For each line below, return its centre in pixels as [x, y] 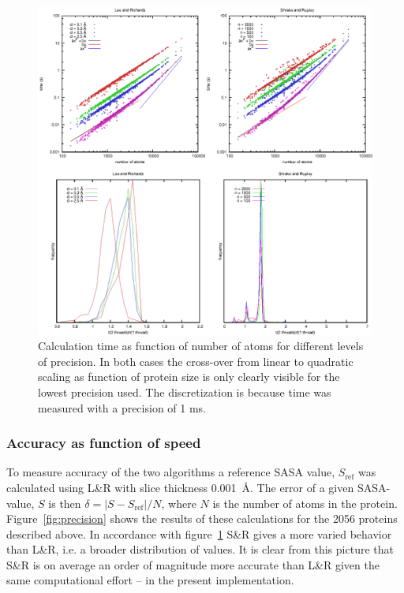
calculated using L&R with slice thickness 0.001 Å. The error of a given [180, 487]
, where [179, 503]
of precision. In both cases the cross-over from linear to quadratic [196, 361]
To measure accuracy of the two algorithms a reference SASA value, [171, 472]
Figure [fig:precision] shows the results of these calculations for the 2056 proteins [202, 518]
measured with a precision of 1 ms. [122, 407]
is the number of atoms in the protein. [305, 503]
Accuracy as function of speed [104, 443]
